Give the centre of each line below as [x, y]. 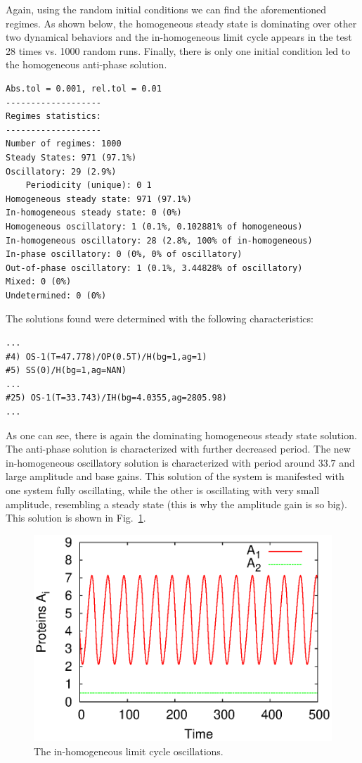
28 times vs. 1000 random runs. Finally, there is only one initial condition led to [178, 50]
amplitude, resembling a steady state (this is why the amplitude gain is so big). [176, 504]
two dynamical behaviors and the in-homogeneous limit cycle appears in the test [179, 37]
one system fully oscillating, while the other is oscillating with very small [163, 490]
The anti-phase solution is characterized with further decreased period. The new [178, 449]
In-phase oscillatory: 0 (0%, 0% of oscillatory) [124, 254]
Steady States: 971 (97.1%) [71, 157]
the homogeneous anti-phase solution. [86, 64]
